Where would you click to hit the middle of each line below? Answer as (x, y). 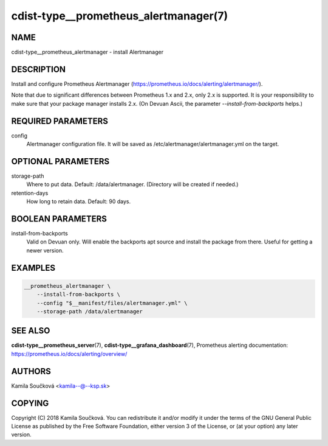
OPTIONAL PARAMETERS (60, 161)
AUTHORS (31, 371)
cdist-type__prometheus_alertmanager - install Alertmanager (87, 52)
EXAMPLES (33, 268)
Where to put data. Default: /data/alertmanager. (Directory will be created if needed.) (132, 184)
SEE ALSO (31, 331)
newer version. (45, 250)
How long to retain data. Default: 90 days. (79, 201)
